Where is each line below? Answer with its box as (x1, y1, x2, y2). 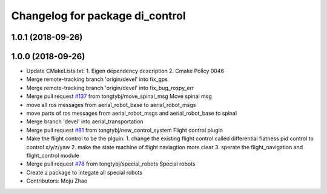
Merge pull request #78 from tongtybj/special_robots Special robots (26, 160, 196, 167)
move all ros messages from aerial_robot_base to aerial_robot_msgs (26, 101, 196, 108)
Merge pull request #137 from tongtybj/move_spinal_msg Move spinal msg (26, 92, 212, 100)
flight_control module (26, 152, 79, 159)
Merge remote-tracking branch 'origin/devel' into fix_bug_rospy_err (26, 84, 194, 91)
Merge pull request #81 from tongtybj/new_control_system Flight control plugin (26, 126, 223, 134)
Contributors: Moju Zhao (26, 177, 88, 184)
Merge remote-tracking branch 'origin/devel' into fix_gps (26, 76, 168, 83)
